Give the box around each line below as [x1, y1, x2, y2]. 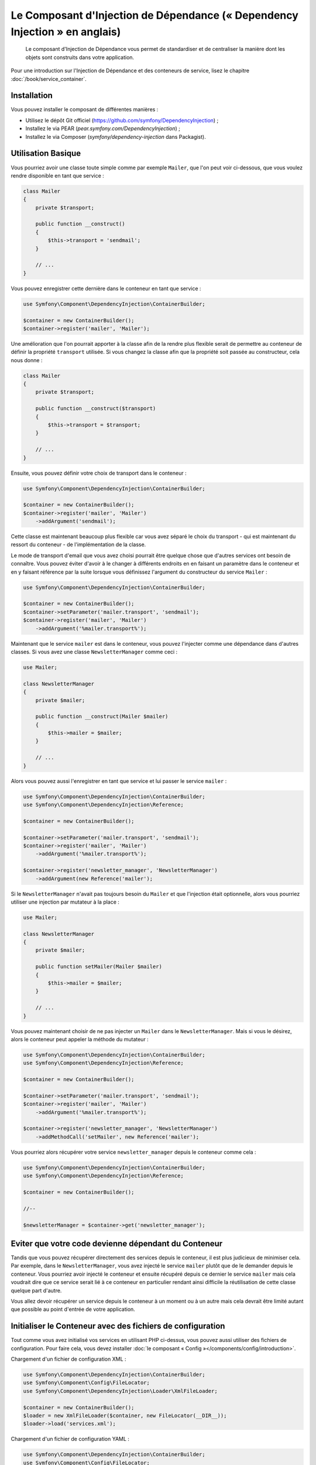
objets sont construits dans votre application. [25, 53, 135, 61]
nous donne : [11, 356, 43, 363]
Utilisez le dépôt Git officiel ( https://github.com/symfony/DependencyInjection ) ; [25, 117, 219, 124]
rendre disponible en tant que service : [11, 172, 105, 179]
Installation [11, 91, 53, 101]
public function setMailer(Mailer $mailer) [35, 963, 162, 970]
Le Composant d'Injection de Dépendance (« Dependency [11, 9, 298, 22]
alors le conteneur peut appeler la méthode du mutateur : [11, 1035, 149, 1042]
